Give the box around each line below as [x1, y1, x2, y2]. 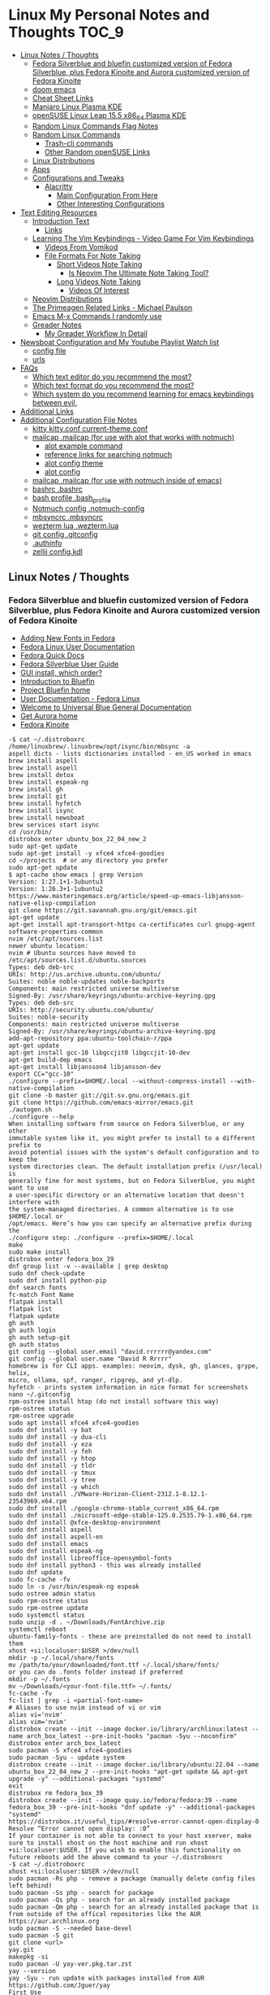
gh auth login [8, 1326, 57, 1335]
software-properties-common [8, 928, 104, 936]
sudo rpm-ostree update [8, 1604, 89, 1613]
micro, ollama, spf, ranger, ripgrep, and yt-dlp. [8, 1377, 183, 1385]
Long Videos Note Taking [56, 277, 142, 286]
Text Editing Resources [19, 207, 97, 217]
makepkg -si [8, 1953, 49, 1962]
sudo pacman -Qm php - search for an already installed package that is [8, 1903, 259, 1911]
